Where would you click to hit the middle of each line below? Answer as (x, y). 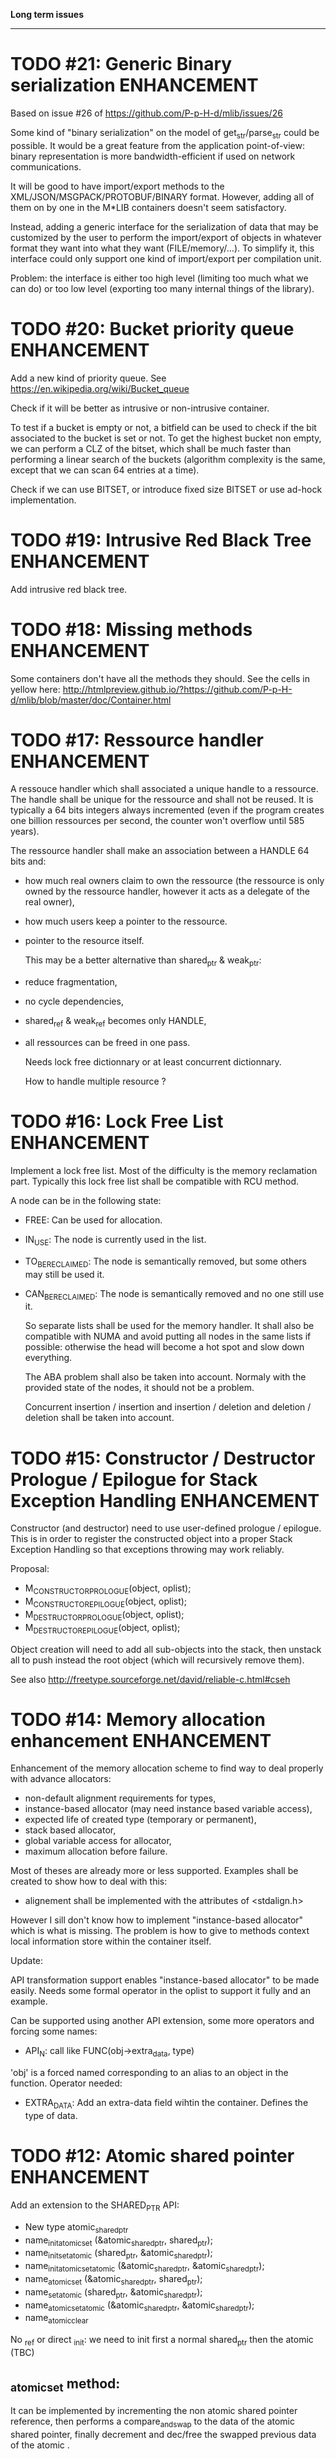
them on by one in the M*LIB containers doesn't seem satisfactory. (148, 207)
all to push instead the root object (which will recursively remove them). (157, 1660)
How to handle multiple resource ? (95, 1081)
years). (25, 831)
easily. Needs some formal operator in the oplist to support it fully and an (160, 1991)
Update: (27, 1961)
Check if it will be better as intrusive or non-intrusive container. (140, 408)
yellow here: (35, 689)
